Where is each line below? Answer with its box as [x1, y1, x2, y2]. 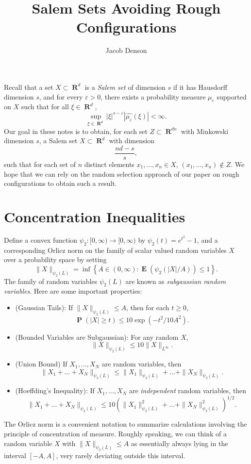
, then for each [126, 302, 169, 312]
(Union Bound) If [15, 359, 67, 369]
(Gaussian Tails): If [15, 302, 73, 312]
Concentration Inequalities [4, 206, 185, 226]
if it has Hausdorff [173, 82, 227, 92]
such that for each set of [4, 159, 76, 169]
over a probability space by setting [4, 254, 107, 265]
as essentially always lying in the [131, 438, 228, 448]
